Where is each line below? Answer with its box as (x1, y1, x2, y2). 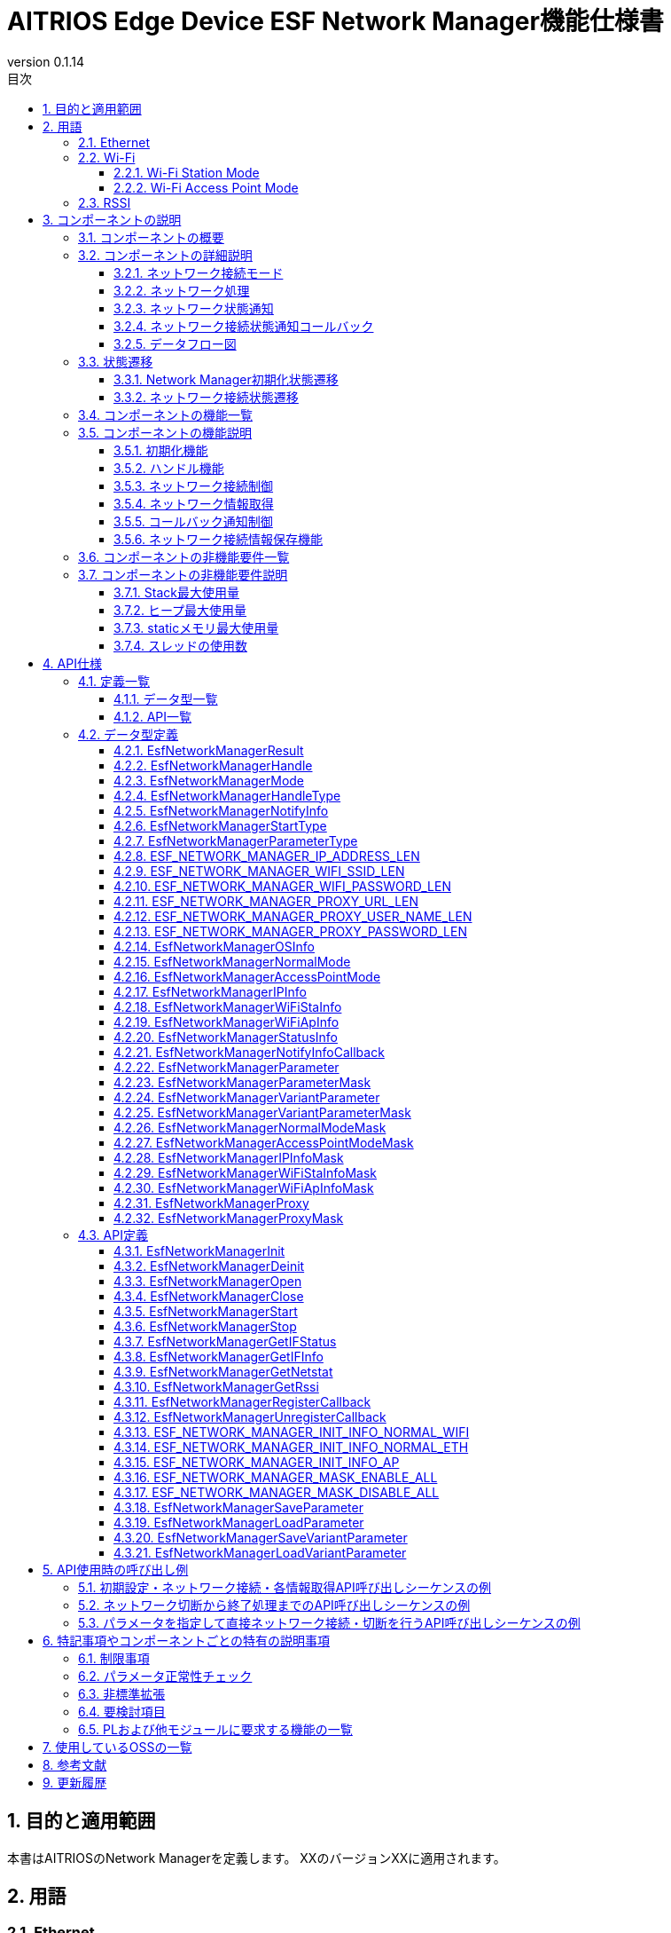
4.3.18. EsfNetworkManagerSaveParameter (113, 1499, 363, 1515)
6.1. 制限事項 (78, 1650, 150, 1666)
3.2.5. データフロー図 (113, 335, 237, 351)
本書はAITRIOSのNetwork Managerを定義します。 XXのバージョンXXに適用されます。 (7, 1850, 506, 1866)
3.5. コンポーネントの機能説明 (78, 424, 253, 440)
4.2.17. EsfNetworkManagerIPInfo (113, 983, 307, 999)
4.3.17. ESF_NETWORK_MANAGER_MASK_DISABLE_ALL (113, 1484, 440, 1500)
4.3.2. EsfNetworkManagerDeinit (113, 1258, 305, 1274)
